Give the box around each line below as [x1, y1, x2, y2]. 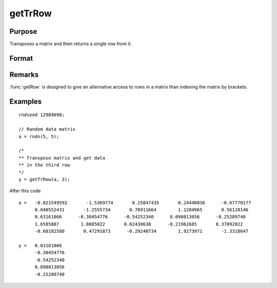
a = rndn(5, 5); [18, 134, 60, 139]
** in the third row [18, 162, 70, 168]
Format [9, 54, 33, 62]
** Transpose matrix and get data [18, 155, 105, 161]
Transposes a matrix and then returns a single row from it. [9, 41, 132, 47]
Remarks [9, 70, 39, 79]
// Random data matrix [18, 126, 76, 132]
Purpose [9, 27, 37, 36]
